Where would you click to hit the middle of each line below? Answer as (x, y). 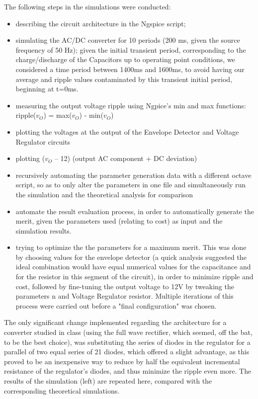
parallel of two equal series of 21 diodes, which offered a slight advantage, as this (127, 352)
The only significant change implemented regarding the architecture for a (115, 322)
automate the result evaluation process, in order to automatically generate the (135, 211)
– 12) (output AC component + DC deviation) (126, 158)
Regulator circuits (43, 141)
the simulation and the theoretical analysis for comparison (104, 194)
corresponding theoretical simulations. (62, 390)
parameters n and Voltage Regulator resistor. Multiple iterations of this (125, 296)
